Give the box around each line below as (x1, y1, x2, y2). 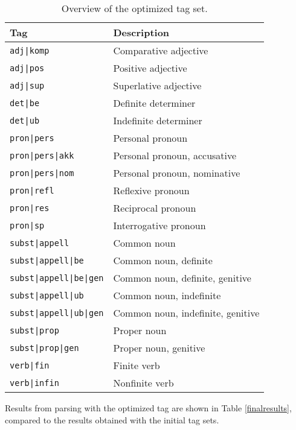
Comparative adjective (113, 43, 208, 57)
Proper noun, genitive (113, 341, 205, 355)
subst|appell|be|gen (10, 273, 104, 283)
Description (113, 25, 170, 39)
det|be (10, 98, 40, 108)
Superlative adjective (113, 78, 202, 92)
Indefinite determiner (113, 113, 202, 127)
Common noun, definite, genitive (113, 271, 251, 285)
